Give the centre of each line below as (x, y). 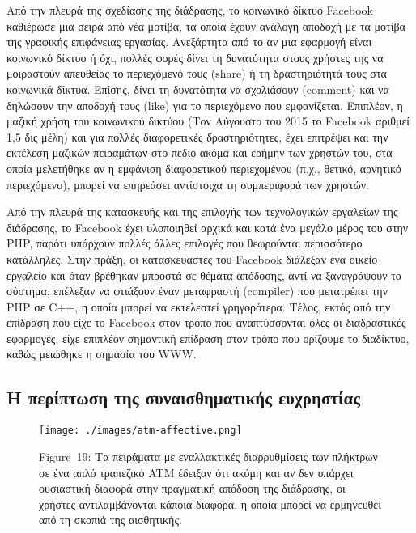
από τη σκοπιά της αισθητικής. (110, 520)
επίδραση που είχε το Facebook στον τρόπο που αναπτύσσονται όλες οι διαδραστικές (206, 322)
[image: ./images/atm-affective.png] (140, 431)
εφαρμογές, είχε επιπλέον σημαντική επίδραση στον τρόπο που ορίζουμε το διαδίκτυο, (208, 338)
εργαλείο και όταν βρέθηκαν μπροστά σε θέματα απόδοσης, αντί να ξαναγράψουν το (204, 275)
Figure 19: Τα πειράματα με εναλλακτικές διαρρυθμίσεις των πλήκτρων (208, 456)
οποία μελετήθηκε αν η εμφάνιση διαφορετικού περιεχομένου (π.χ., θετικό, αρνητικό (204, 168)
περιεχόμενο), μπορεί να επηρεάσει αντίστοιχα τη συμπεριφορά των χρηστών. (188, 184)
